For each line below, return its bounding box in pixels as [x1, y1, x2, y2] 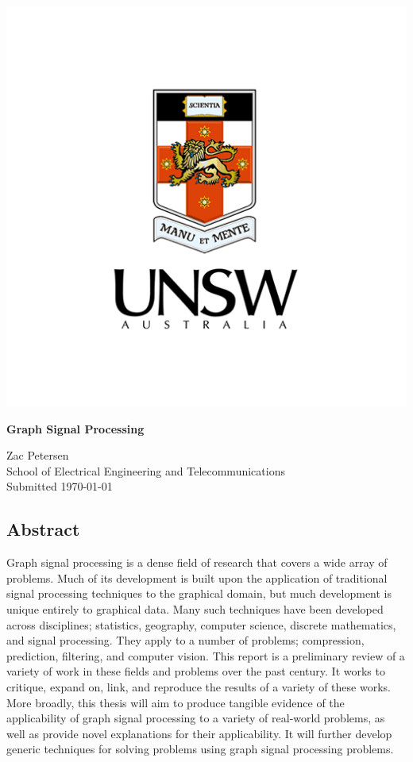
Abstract [6, 517, 80, 541]
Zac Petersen [6, 447, 69, 464]
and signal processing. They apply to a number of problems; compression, [6, 632, 365, 648]
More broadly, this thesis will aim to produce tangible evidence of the [6, 694, 345, 710]
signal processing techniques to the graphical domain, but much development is [6, 585, 392, 602]
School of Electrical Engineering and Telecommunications [6, 462, 285, 479]
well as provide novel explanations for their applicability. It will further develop [6, 725, 392, 741]
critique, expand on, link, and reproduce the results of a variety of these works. [6, 678, 391, 695]
